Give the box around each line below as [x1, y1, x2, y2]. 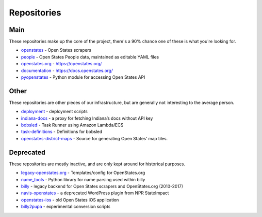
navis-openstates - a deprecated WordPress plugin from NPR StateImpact [21, 190, 169, 196]
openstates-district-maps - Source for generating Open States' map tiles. [21, 135, 168, 141]
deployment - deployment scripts [21, 109, 88, 115]
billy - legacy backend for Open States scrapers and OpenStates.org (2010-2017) [21, 183, 183, 189]
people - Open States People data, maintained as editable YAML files [21, 54, 159, 60]
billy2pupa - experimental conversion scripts [21, 203, 111, 210]
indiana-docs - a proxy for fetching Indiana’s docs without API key [21, 115, 153, 121]
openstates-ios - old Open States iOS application [21, 197, 119, 203]
